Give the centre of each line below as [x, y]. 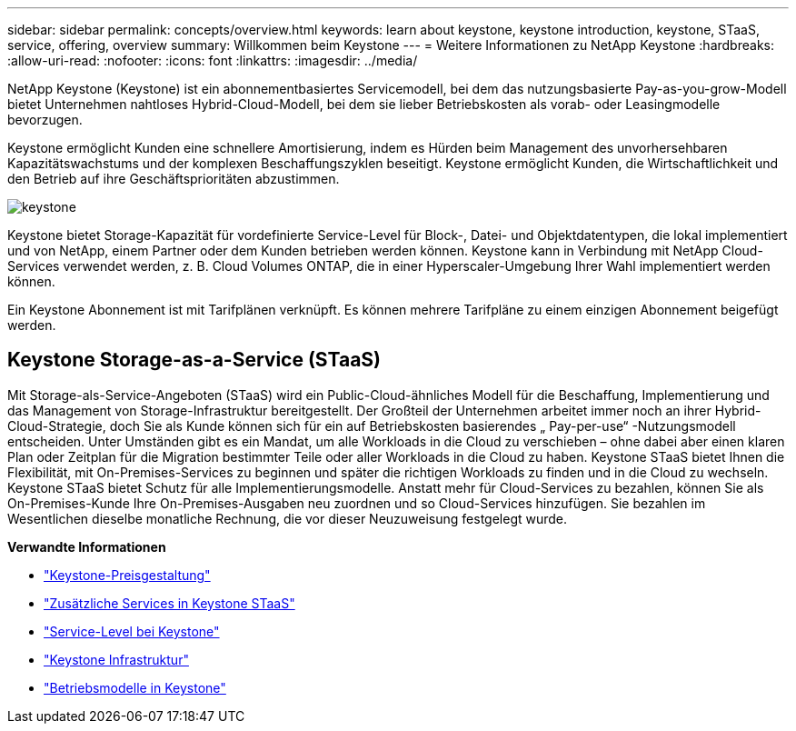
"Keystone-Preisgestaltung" [127, 575]
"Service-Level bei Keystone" [132, 631]
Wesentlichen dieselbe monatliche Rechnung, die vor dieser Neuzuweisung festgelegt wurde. [288, 518]
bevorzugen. [45, 120]
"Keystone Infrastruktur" [116, 659]
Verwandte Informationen [87, 546]
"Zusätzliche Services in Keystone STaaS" [169, 603]
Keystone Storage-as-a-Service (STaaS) [194, 360]
